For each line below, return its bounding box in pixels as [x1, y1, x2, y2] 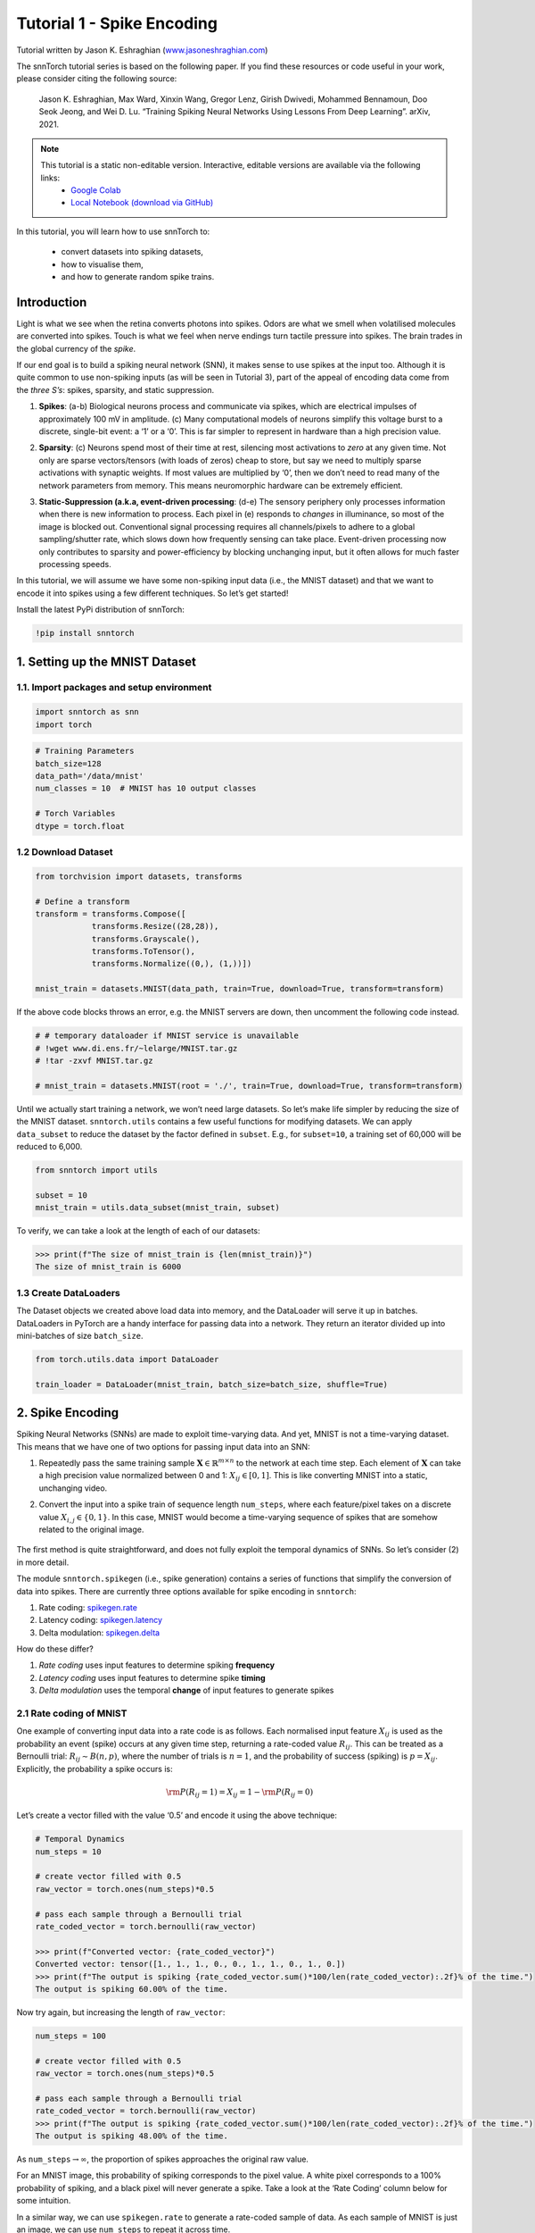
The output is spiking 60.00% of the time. [35, 1984, 229, 1994]
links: [40, 172, 61, 183]
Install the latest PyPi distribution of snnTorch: [16, 604, 185, 615]
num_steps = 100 [35, 2030, 107, 2041]
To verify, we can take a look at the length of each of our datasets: [16, 1225, 260, 1236]
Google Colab [70, 185, 121, 196]
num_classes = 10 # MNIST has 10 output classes [35, 783, 257, 794]
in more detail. [16, 1557, 70, 1568]
